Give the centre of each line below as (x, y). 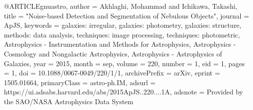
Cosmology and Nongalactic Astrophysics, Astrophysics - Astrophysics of (113, 53)
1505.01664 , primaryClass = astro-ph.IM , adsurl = (80, 82)
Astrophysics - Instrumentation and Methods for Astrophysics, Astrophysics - (120, 44)
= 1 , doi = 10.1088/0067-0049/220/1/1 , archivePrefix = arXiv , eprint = (112, 73)
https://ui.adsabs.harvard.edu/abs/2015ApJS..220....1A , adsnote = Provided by (124, 92)
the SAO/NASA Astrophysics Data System (69, 101)
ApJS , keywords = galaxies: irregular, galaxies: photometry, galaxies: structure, (123, 25)
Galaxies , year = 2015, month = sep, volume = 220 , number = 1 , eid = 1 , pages (125, 63)
